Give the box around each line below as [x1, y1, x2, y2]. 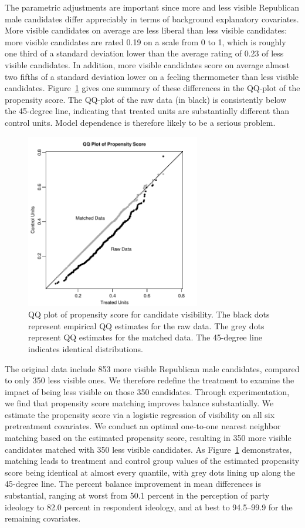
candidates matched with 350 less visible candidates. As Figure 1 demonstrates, [5, 443, 292, 455]
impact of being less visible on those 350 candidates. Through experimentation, [5, 385, 290, 397]
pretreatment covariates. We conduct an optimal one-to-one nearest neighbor [5, 420, 281, 432]
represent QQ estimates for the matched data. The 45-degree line [28, 331, 262, 343]
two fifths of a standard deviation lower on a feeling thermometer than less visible [5, 70, 299, 82]
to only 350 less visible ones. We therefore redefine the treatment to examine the [5, 374, 294, 386]
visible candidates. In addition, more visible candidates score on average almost [5, 58, 290, 71]
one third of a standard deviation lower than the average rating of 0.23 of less [5, 47, 284, 59]
